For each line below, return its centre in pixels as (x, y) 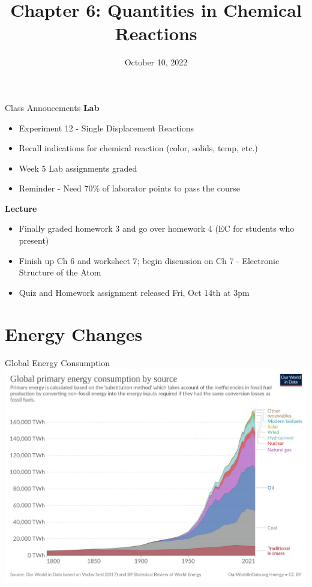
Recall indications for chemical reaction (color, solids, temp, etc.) (138, 148)
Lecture (21, 208)
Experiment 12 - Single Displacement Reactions (106, 128)
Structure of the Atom (60, 272)
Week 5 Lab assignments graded (78, 168)
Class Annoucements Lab (52, 107)
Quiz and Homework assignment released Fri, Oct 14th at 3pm (134, 292)
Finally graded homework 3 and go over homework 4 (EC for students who (157, 228)
